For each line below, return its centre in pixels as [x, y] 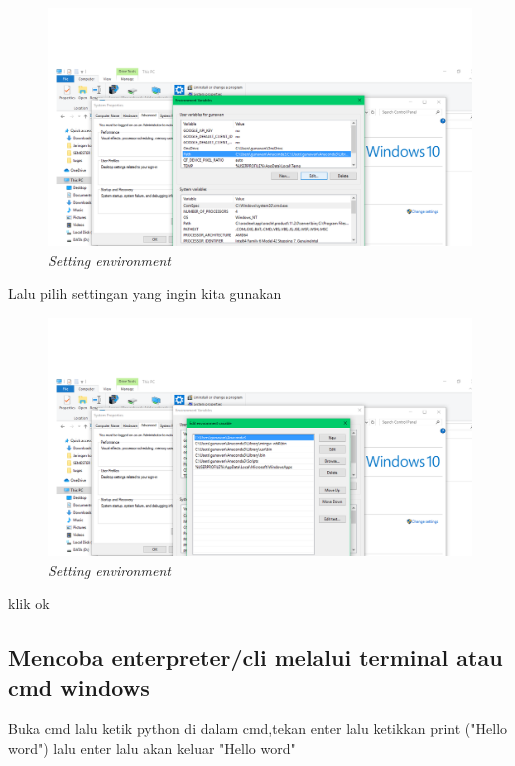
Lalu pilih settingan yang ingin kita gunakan [145, 293]
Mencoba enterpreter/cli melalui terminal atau [255, 657]
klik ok [29, 603]
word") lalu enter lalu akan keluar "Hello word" [152, 747]
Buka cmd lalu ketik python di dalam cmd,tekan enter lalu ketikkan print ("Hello [258, 728]
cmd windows [79, 686]
